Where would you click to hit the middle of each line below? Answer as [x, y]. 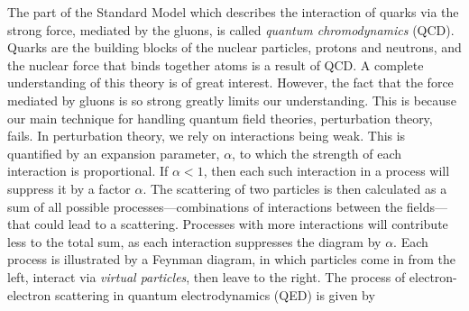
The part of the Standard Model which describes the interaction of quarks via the [233, 12]
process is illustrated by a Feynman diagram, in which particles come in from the [231, 259]
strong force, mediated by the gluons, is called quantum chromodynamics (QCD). [231, 29]
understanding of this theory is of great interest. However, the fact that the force [230, 82]
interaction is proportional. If [88, 171]
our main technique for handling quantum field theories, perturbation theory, [220, 118]
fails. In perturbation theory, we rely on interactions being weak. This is [207, 136]
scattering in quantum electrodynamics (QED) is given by [215, 294]
